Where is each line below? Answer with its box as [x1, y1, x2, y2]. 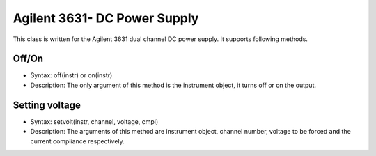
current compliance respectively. [30, 136, 125, 146]
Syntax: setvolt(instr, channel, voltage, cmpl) [30, 117, 159, 125]
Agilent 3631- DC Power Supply [13, 10, 199, 26]
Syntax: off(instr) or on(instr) [30, 71, 113, 79]
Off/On [13, 53, 44, 65]
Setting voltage [13, 99, 81, 111]
